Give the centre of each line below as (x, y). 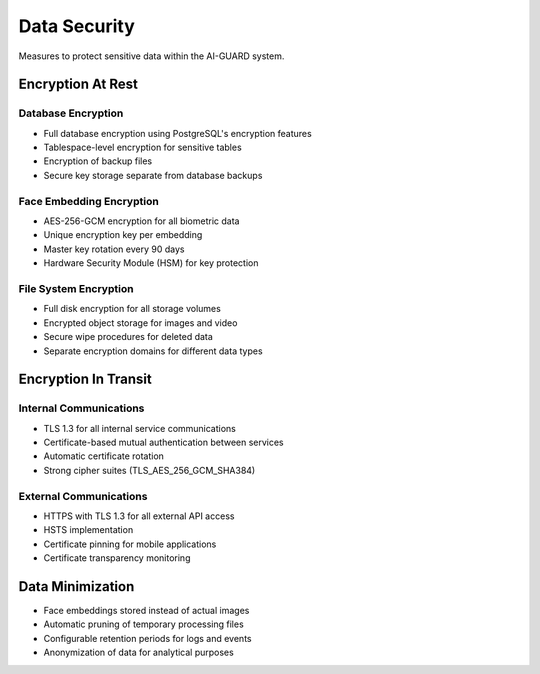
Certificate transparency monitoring (117, 558)
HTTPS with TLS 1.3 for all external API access (139, 516)
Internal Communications (81, 408)
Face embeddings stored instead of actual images (146, 611)
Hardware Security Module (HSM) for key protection (151, 263)
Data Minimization (76, 586)
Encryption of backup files (98, 161)
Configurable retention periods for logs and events (147, 638)
